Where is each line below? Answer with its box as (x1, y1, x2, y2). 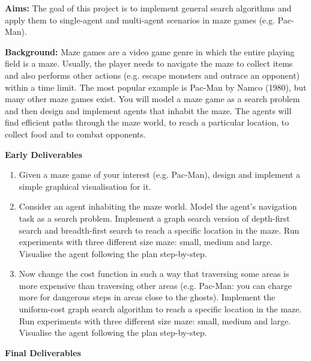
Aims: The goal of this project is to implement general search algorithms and (5, 2, 292, 14)
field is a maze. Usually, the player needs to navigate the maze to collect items (5, 57, 293, 70)
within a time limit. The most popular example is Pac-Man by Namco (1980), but (5, 80, 307, 93)
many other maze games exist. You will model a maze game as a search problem (5, 93, 300, 105)
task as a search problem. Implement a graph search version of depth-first (19, 211, 290, 224)
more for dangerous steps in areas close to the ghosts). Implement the (19, 291, 276, 303)
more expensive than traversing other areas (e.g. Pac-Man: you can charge (19, 279, 292, 291)
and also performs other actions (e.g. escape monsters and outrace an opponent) (5, 68, 300, 81)
